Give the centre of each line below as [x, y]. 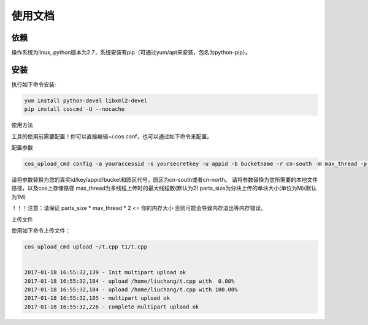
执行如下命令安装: [34, 84]
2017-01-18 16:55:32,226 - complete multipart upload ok [112, 307]
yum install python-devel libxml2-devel [86, 100]
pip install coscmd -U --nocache [75, 109]
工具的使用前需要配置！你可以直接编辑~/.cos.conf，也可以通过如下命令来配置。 [112, 136]
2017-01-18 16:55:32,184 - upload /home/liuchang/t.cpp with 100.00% [131, 290]
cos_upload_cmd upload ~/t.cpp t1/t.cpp [86, 247]
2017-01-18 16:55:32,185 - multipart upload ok [97, 298]
